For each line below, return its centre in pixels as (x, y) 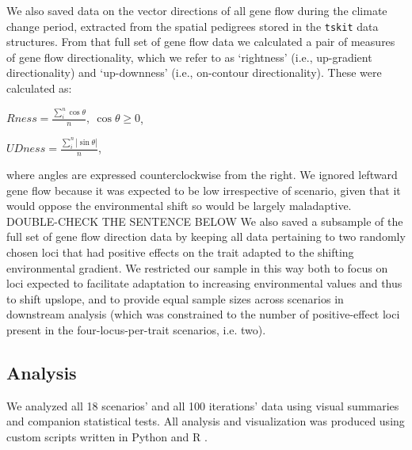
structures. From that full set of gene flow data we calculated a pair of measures (201, 42)
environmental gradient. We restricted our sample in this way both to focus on (197, 267)
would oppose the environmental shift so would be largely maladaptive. (179, 206)
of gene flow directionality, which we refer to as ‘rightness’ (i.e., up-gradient (189, 57)
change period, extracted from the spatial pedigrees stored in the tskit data (193, 26)
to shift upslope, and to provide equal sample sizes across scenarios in (175, 298)
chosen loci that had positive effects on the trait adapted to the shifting (180, 252)
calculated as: (39, 88)
